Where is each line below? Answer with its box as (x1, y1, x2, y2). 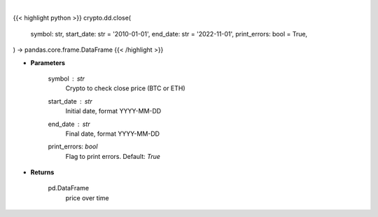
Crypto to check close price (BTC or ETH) (65, 84, 185, 92)
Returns (30, 168, 55, 176)
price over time (65, 193, 109, 202)
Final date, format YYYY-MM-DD (65, 129, 160, 138)
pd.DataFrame (48, 184, 90, 192)
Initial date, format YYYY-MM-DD (65, 107, 162, 115)
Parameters (30, 58, 66, 66)
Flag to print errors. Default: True (65, 152, 161, 160)
